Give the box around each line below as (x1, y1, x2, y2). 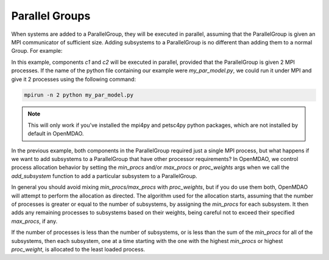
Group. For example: (11, 47, 63, 55)
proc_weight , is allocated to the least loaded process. (11, 245, 146, 253)
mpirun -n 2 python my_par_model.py (24, 92, 134, 98)
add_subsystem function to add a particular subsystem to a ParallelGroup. (11, 172, 197, 179)
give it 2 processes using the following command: (11, 75, 136, 83)
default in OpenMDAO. (27, 130, 84, 137)
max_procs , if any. (11, 217, 58, 225)
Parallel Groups (11, 9, 91, 22)
